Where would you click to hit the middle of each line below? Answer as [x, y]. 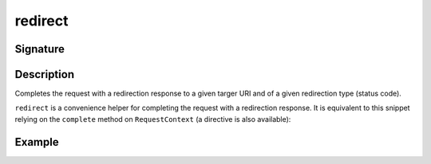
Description [45, 74]
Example [37, 142]
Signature [40, 49]
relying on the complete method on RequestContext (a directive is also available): [153, 119]
